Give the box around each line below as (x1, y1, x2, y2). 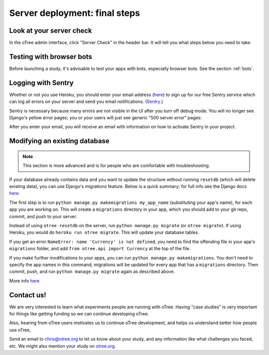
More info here (9, 277, 40, 283)
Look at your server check (9, 26, 92, 35)
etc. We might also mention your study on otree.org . (9, 343, 117, 349)
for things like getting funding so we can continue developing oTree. (9, 311, 149, 317)
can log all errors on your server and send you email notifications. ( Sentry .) (9, 98, 163, 104)
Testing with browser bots (9, 52, 92, 61)
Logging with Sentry (9, 79, 74, 87)
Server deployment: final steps (9, 7, 140, 18)
